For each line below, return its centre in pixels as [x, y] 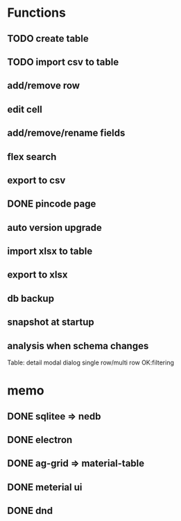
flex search [32, 157]
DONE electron [40, 440]
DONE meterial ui [45, 487]
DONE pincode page [52, 204]
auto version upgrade [55, 227]
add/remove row [44, 86]
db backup [31, 298]
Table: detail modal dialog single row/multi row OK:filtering [91, 362]
